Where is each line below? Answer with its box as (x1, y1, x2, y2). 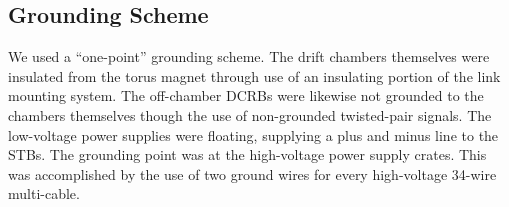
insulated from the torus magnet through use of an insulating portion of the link (8, 65, 501, 86)
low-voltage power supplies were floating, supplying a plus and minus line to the (8, 124, 499, 145)
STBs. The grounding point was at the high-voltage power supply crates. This (8, 144, 487, 165)
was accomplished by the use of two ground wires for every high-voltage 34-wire (8, 163, 497, 184)
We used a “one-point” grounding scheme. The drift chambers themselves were (8, 46, 490, 67)
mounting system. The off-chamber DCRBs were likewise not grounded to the (8, 85, 484, 106)
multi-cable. (8, 183, 80, 204)
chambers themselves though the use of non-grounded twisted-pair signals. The (8, 104, 492, 125)
